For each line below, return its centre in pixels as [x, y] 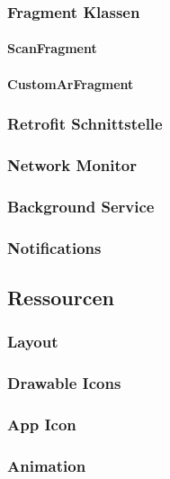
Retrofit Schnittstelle [85, 124]
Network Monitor [72, 164]
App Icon [42, 424]
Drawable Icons [64, 383]
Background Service [81, 206]
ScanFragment [52, 48]
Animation [47, 465]
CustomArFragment [71, 83]
